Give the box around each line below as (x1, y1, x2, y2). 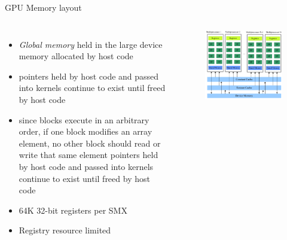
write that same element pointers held (19, 148, 158, 161)
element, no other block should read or (19, 136, 161, 149)
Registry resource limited (19, 224, 111, 236)
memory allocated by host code (19, 50, 133, 62)
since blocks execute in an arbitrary (19, 113, 149, 126)
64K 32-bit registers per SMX (19, 203, 127, 216)
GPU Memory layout (5, 1, 82, 13)
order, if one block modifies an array (19, 125, 152, 138)
